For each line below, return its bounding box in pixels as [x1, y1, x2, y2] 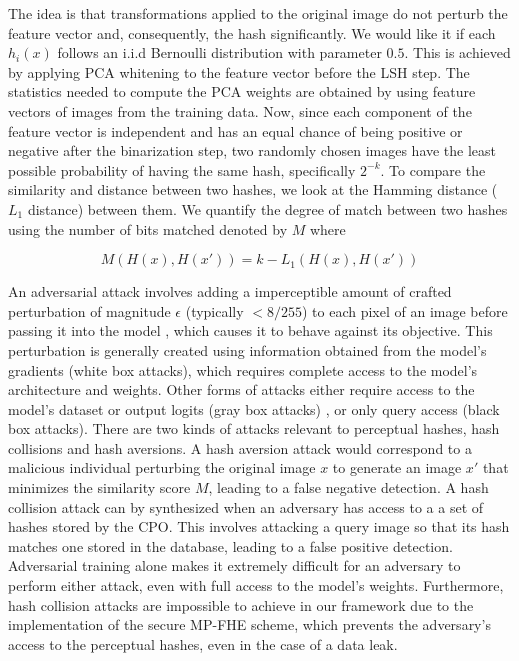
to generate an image [332, 457, 462, 478]
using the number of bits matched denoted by [8, 218, 288, 239]
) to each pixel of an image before [301, 300, 508, 321]
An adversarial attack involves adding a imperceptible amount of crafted [8, 281, 452, 302]
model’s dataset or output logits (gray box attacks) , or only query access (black [8, 398, 500, 419]
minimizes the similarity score [8, 477, 191, 498]
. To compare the [380, 159, 486, 180]
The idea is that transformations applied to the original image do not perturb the [8, 3, 508, 23]
